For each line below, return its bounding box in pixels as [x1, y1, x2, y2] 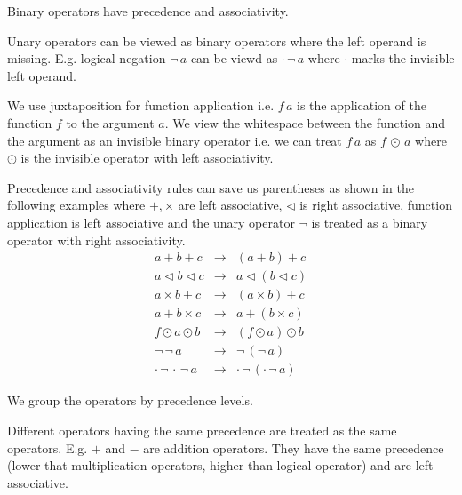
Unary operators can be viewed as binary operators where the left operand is [7, 31, 426, 50]
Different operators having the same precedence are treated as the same [7, 420, 397, 439]
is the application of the [297, 96, 426, 115]
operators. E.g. [7, 438, 88, 457]
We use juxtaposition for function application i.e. [7, 96, 275, 115]
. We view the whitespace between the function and [164, 113, 446, 132]
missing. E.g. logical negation [7, 49, 166, 68]
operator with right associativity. [7, 230, 186, 249]
